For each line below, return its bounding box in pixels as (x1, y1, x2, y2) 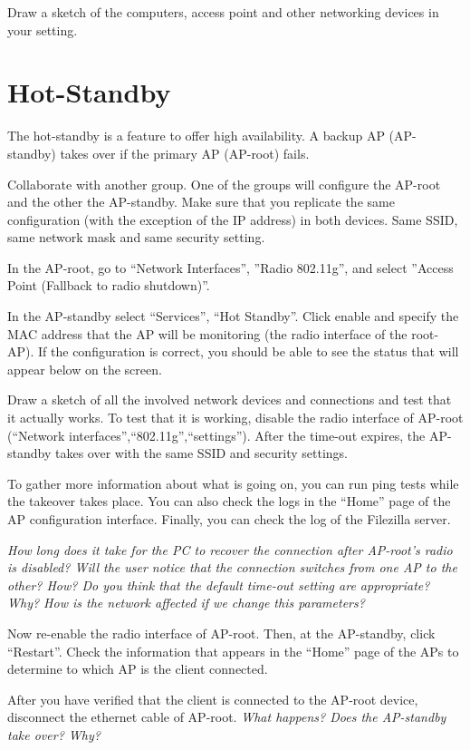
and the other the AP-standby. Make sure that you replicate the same (7, 192, 395, 211)
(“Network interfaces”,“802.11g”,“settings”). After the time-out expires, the (7, 425, 426, 444)
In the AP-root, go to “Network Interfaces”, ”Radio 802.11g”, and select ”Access (7, 258, 454, 277)
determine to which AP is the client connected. (7, 659, 268, 678)
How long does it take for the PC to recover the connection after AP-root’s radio (7, 540, 453, 559)
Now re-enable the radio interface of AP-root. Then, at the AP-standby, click (7, 623, 436, 642)
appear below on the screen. (7, 359, 162, 378)
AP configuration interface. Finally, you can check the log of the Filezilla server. (7, 510, 451, 528)
